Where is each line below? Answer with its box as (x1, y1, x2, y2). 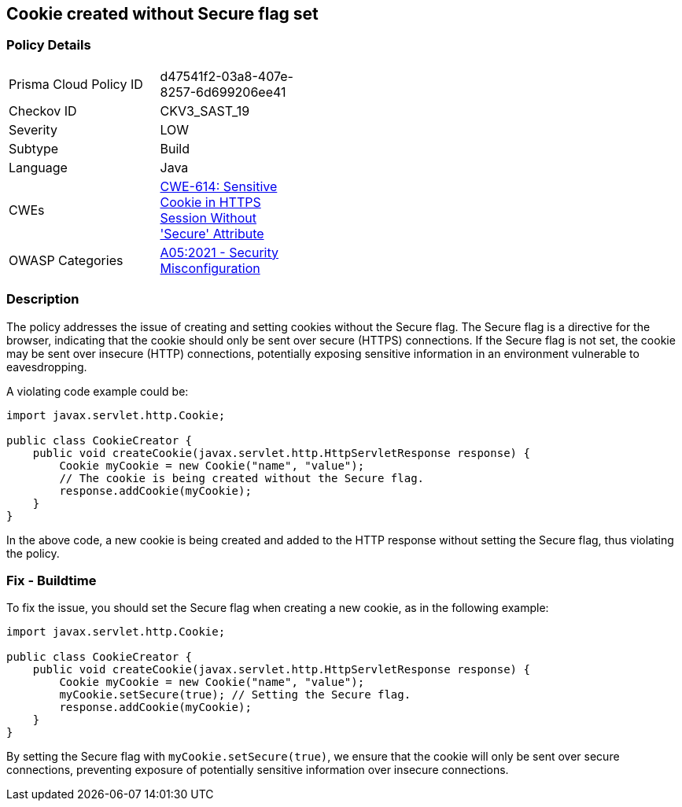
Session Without (160, 209, 257, 226)
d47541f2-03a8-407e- (160, 68, 293, 84)
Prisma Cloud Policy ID (9, 76, 143, 92)
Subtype (9, 140, 59, 157)
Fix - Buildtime (6, 572, 97, 588)
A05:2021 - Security (160, 244, 278, 260)
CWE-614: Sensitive (160, 178, 278, 194)
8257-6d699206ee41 (160, 83, 286, 100)
